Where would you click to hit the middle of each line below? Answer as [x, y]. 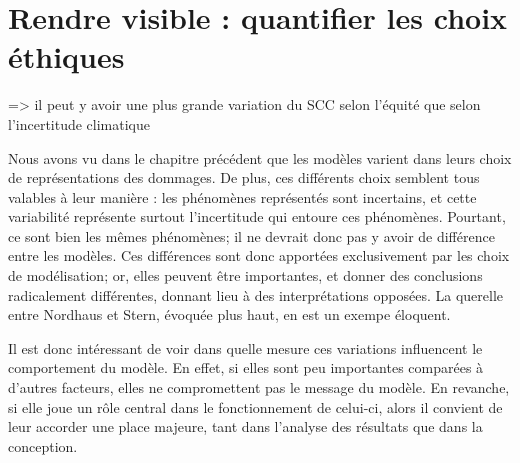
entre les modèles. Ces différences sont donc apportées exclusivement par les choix [259, 255]
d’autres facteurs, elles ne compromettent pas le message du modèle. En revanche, [259, 387]
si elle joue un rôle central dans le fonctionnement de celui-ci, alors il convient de [255, 406]
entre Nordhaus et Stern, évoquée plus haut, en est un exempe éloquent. [229, 314]
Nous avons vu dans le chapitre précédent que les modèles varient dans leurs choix [260, 157]
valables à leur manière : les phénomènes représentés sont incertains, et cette [242, 196]
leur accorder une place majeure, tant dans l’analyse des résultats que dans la [245, 426]
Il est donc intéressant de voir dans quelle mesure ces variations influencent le [245, 347]
